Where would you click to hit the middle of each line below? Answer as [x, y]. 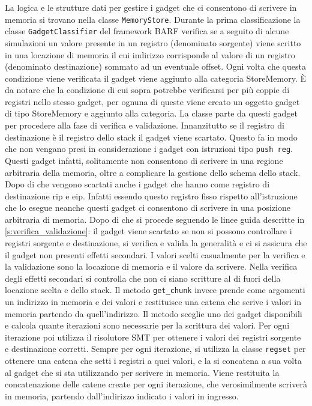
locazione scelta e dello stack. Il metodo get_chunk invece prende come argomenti [155, 290]
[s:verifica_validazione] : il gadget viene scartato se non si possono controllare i [148, 231]
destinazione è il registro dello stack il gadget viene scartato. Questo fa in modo [151, 137]
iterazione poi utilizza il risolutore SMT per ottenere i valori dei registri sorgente [153, 337]
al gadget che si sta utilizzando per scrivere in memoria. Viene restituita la [142, 372]
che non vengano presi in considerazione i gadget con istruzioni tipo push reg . [149, 149]
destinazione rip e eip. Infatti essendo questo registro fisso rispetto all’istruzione [151, 195]
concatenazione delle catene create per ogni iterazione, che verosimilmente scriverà [156, 384]
